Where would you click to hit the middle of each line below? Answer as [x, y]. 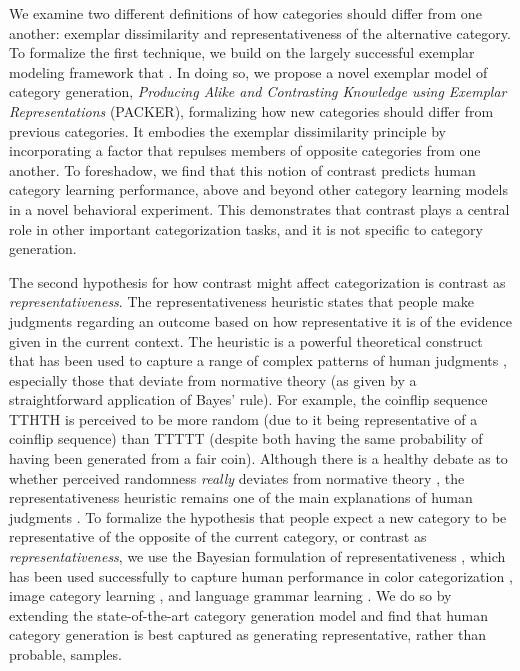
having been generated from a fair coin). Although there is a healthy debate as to [258, 458]
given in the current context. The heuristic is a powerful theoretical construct [246, 340]
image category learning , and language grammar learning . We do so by [230, 595]
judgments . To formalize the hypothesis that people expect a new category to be [258, 516]
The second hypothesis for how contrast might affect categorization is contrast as [257, 281]
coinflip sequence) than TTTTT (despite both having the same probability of [246, 438]
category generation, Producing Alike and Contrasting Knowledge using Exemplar [258, 91]
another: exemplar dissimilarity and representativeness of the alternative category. [260, 32]
